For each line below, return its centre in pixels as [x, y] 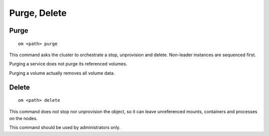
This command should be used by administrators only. [65, 128]
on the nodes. [23, 118]
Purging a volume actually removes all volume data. [62, 73]
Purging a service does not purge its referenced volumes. [68, 64]
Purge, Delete [38, 13]
